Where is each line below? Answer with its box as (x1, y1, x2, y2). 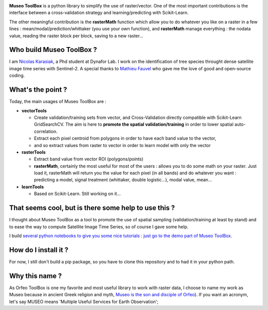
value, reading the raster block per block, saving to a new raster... (9, 33, 143, 39)
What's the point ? (9, 86, 67, 94)
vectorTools (21, 107, 47, 113)
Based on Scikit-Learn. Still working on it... (34, 191, 121, 197)
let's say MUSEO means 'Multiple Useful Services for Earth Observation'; (9, 299, 159, 305)
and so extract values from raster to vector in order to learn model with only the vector (34, 142, 211, 148)
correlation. (34, 128, 58, 134)
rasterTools (21, 149, 46, 155)
